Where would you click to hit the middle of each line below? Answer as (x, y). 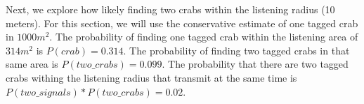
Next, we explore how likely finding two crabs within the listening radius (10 (170, 9)
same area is (32, 64)
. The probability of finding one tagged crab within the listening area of (204, 37)
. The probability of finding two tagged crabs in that (236, 50)
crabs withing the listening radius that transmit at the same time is (151, 77)
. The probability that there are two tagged (255, 64)
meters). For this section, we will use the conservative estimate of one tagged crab (182, 23)
